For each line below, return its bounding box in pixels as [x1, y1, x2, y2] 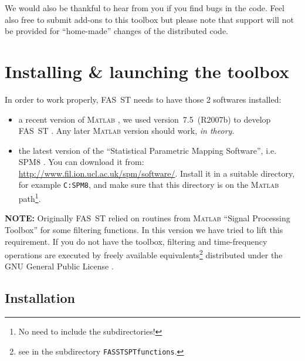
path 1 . [18, 191, 41, 204]
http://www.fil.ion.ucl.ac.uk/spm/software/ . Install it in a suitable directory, [18, 167, 295, 179]
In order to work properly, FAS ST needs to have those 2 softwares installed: [5, 93, 282, 105]
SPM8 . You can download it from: [18, 156, 144, 168]
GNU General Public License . [5, 260, 114, 272]
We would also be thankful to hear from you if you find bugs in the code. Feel [5, 2, 284, 14]
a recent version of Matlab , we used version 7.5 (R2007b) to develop [18, 113, 271, 125]
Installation [5, 289, 75, 307]
